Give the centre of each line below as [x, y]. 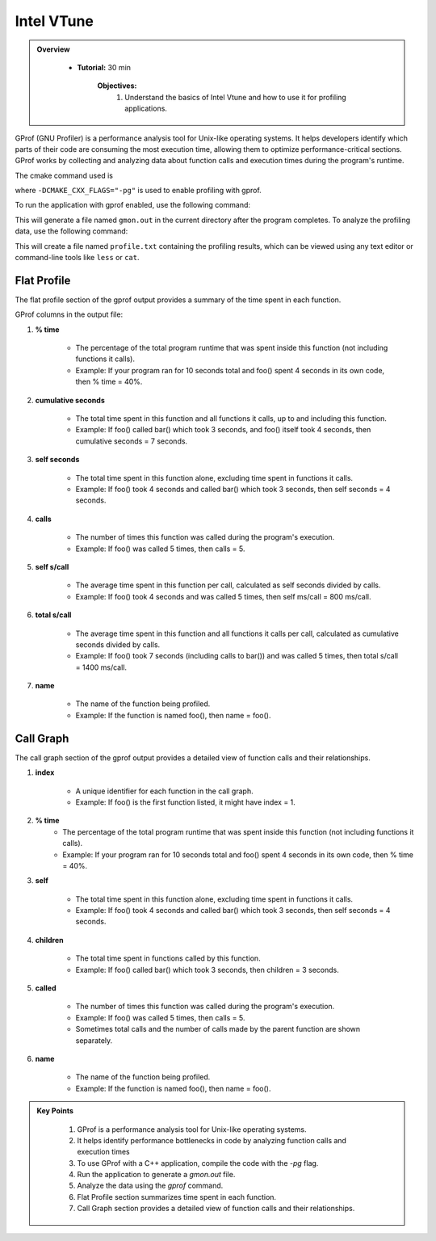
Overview [53, 49]
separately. [94, 1040]
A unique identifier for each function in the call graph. [164, 791]
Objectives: [117, 86]
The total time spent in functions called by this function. [168, 958]
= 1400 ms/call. [101, 667]
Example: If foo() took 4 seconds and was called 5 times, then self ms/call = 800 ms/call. [223, 596]
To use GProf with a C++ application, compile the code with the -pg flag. [198, 1163]
